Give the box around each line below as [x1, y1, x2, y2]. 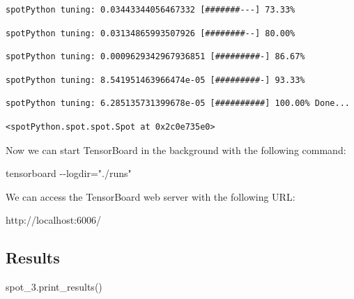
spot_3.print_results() [6, 279, 102, 294]
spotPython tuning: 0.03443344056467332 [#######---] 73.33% [6, 5, 295, 15]
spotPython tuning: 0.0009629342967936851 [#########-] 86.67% [6, 52, 305, 62]
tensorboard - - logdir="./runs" [6, 166, 132, 181]
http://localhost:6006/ [6, 213, 101, 227]
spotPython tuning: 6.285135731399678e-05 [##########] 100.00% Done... [6, 98, 350, 109]
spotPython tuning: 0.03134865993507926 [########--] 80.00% [6, 28, 295, 38]
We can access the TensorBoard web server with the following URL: [6, 189, 295, 204]
